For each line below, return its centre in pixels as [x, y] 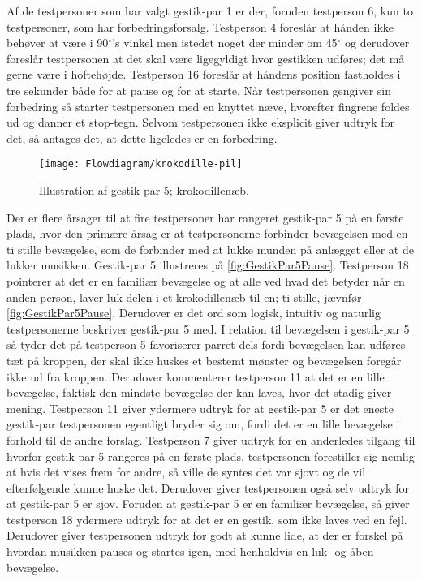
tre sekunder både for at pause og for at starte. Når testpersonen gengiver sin [199, 90]
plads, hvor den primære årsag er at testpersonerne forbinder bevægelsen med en [207, 233]
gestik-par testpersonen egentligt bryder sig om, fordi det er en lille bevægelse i [203, 424]
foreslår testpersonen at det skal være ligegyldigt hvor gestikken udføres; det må [206, 58]
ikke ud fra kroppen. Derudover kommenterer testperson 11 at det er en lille [196, 376]
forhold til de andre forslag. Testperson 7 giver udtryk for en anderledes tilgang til [211, 439]
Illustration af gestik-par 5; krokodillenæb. [144, 190]
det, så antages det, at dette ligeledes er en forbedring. [142, 138]
